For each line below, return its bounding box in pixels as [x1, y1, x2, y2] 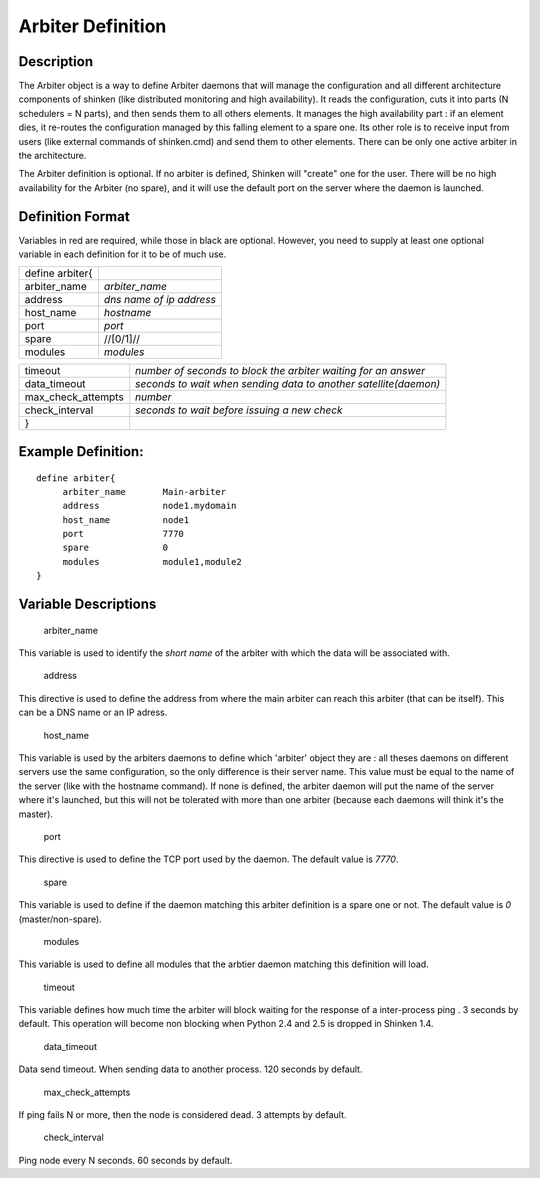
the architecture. [18, 150, 87, 162]
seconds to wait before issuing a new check [135, 403, 343, 417]
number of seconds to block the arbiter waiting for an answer [135, 364, 426, 378]
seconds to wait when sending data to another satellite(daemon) [135, 377, 441, 391]
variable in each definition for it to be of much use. [18, 248, 227, 260]
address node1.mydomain [62, 500, 237, 512]
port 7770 [62, 528, 185, 540]
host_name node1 [62, 514, 190, 525]
